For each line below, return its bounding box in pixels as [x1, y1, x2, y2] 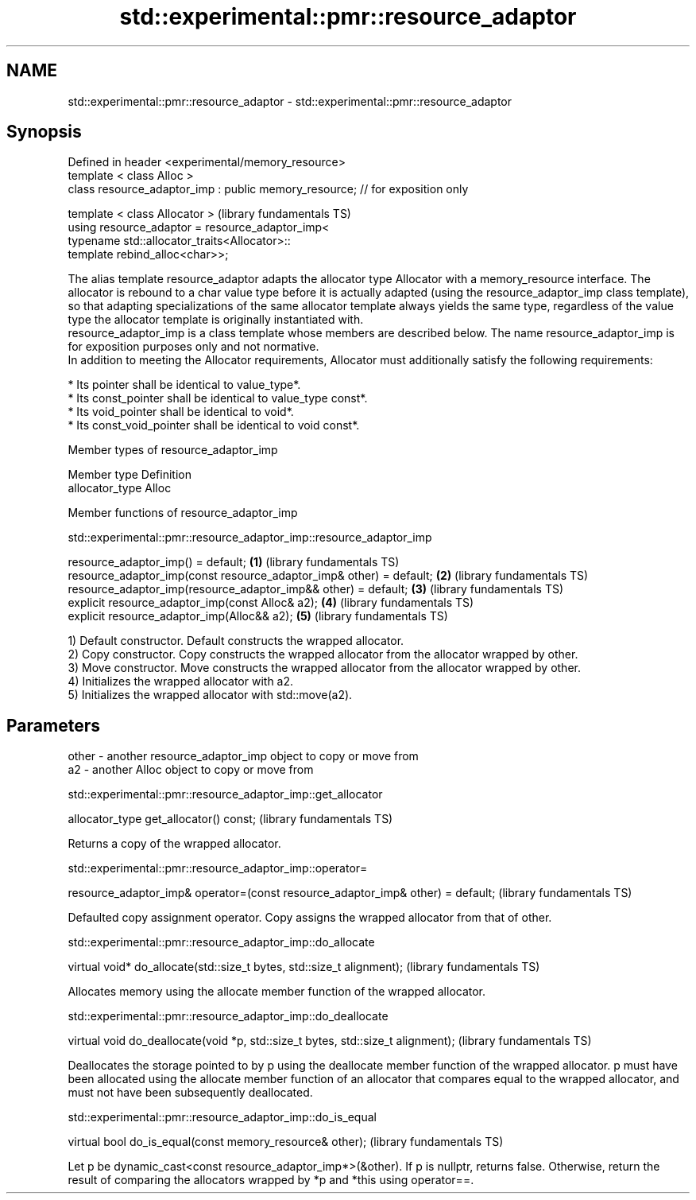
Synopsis [6, 122, 82, 142]
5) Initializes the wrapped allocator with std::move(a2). [68, 688, 353, 702]
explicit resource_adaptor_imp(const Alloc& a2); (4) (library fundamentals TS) [68, 596, 474, 610]
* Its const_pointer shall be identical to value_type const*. [68, 391, 368, 406]
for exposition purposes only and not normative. [68, 340, 319, 354]
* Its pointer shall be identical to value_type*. [68, 378, 301, 392]
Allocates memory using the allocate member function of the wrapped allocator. [68, 984, 486, 999]
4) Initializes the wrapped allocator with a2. [68, 674, 294, 689]
